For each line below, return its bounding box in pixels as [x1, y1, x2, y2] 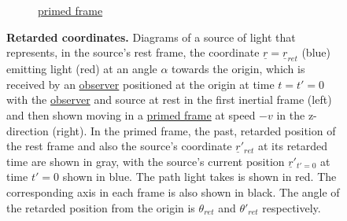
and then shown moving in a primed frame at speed [6, 106, 256, 123]
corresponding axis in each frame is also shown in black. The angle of [6, 183, 340, 200]
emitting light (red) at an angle [6, 61, 157, 77]
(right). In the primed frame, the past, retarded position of [52, 122, 336, 138]
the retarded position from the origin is [6, 199, 195, 215]
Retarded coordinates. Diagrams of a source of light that [6, 28, 296, 45]
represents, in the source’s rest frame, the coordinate [6, 44, 260, 61]
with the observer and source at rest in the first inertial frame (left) [6, 91, 332, 108]
